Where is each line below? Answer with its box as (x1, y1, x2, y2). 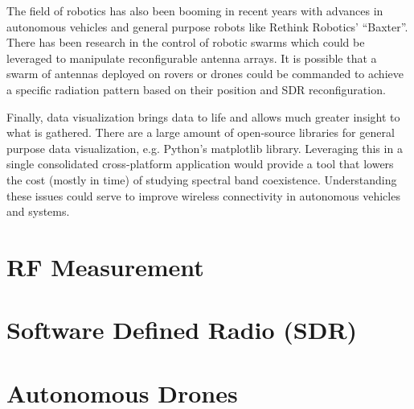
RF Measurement (6, 250, 204, 283)
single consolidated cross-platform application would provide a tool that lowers (6, 155, 394, 172)
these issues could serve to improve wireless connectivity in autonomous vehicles (6, 187, 400, 204)
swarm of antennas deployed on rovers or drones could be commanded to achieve (6, 65, 404, 82)
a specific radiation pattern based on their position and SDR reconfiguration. (6, 81, 386, 97)
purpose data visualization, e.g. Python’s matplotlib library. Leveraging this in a (6, 139, 403, 156)
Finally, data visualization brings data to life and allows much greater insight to (6, 108, 400, 125)
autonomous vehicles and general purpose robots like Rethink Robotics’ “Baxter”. (6, 18, 408, 35)
